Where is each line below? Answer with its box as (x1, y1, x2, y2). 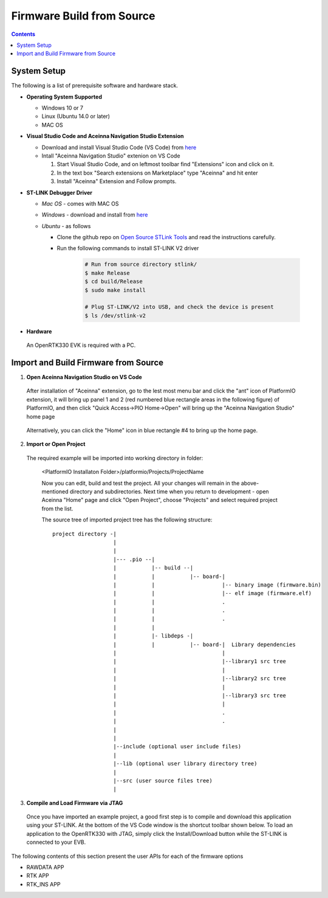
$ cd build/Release (84, 278, 143, 285)
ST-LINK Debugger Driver (26, 189, 93, 196)
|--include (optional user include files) (113, 743, 242, 750)
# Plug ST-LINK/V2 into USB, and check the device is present (84, 304, 274, 310)
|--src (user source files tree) (113, 777, 213, 784)
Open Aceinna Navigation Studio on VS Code (26, 374, 142, 381)
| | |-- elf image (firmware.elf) (113, 590, 312, 597)
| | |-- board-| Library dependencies (113, 641, 296, 648)
